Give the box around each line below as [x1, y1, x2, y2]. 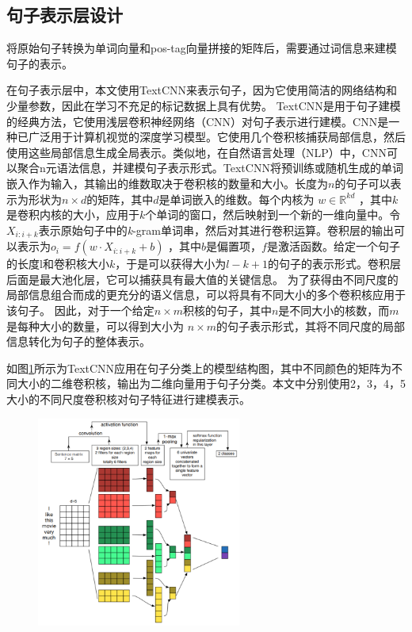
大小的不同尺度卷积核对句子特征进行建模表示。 [6, 390, 250, 407]
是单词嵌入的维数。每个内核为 [158, 190, 315, 207]
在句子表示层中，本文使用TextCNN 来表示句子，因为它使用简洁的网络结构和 [6, 82, 398, 98]
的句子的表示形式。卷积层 [267, 255, 401, 272]
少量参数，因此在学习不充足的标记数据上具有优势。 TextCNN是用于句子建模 [6, 97, 401, 113]
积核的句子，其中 [182, 301, 272, 318]
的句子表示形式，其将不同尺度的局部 [216, 317, 405, 334]
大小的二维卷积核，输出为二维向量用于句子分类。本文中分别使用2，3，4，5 [17, 375, 406, 392]
